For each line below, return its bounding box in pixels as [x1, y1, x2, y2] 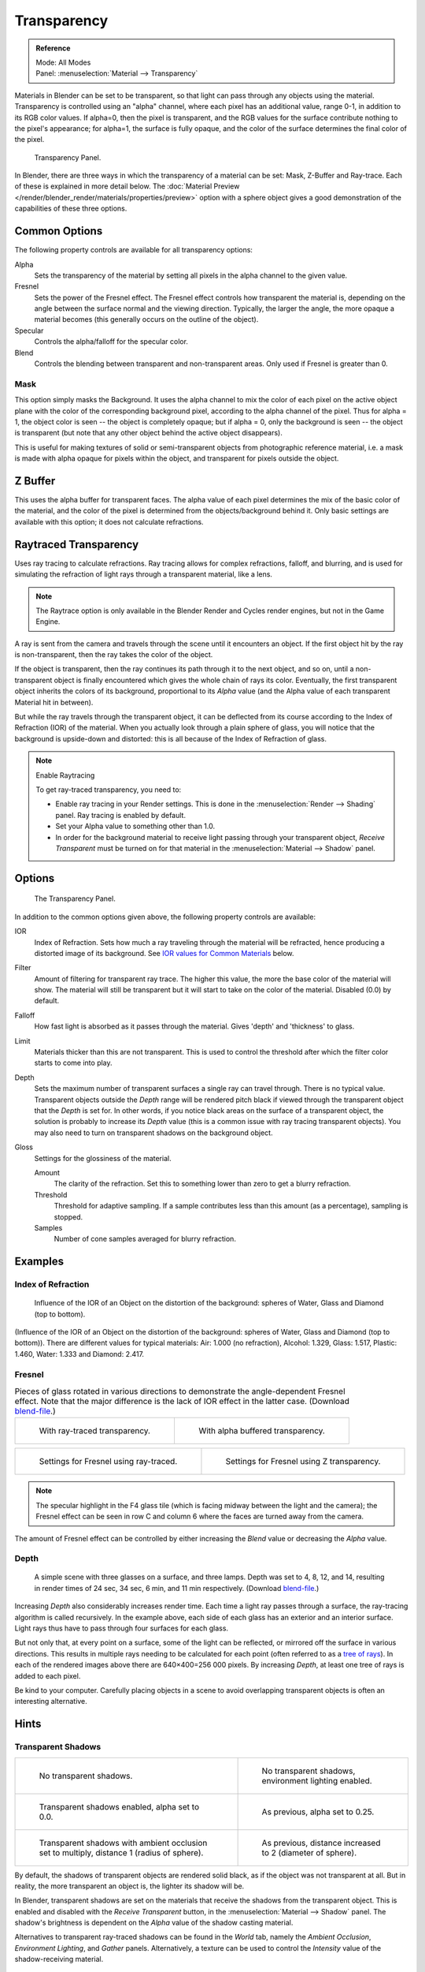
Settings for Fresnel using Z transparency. [225, 1456, 381, 1467]
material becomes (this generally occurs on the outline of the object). [34, 315, 259, 324]
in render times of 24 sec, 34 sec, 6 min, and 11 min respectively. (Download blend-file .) [34, 1583, 320, 1593]
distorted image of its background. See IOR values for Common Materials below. [34, 948, 294, 958]
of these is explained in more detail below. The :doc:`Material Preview [14, 181, 240, 191]
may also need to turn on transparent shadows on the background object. [34, 1128, 273, 1137]
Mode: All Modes [35, 58, 91, 67]
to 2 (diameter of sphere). [261, 1847, 357, 1858]
